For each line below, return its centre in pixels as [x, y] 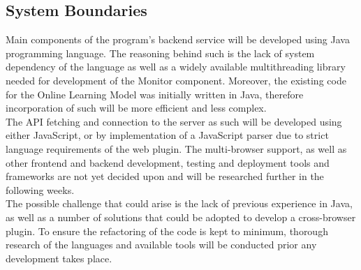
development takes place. [59, 258]
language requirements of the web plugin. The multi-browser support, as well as [176, 148]
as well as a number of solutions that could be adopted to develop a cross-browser [181, 217]
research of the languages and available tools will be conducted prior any [161, 245]
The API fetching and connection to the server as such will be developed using [174, 121]
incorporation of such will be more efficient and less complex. [136, 108]
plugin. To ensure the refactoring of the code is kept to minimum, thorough [167, 231]
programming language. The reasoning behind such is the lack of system [160, 53]
